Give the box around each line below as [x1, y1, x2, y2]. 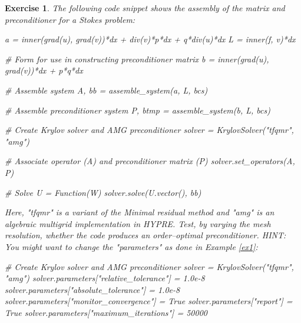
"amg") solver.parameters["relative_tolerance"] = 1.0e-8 [5, 272, 205, 284]
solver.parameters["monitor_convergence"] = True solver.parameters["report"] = [5, 295, 293, 307]
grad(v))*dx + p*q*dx [5, 64, 83, 76]
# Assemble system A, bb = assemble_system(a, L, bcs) [5, 84, 208, 96]
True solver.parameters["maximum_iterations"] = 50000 [5, 306, 207, 318]
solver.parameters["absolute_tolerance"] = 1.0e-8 [5, 283, 180, 295]
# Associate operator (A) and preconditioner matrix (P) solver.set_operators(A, [5, 155, 295, 167]
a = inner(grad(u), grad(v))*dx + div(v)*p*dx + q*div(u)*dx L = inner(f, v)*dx [5, 33, 296, 45]
